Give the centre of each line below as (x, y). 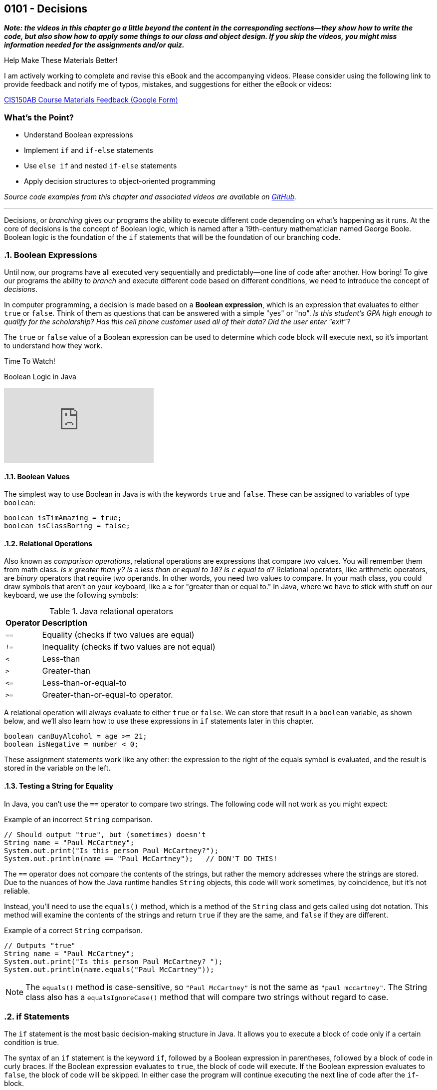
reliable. (17, 891)
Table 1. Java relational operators (111, 611)
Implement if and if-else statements (89, 150)
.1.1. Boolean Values (37, 476)
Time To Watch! (30, 361)
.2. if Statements (37, 1016)
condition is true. (32, 1043)
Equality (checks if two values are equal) (118, 635)
